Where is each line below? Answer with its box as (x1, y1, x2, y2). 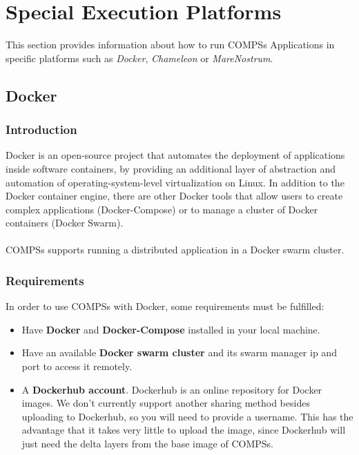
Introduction (6, 121, 77, 138)
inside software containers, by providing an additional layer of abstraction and (6, 161, 336, 175)
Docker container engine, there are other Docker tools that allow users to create (6, 188, 343, 203)
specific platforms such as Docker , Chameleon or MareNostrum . (6, 50, 273, 65)
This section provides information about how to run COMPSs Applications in (6, 37, 335, 52)
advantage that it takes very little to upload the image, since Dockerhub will (21, 423, 346, 437)
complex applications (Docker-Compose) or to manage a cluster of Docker (6, 202, 318, 216)
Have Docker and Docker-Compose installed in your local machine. (21, 322, 320, 336)
